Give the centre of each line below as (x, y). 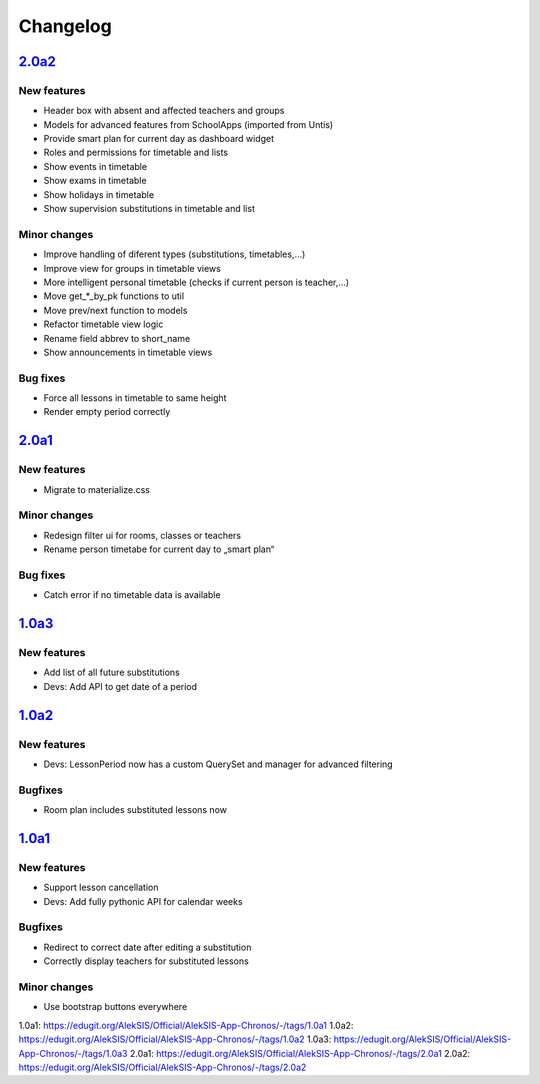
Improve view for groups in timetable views (132, 268)
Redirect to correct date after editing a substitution (147, 947)
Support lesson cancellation (101, 887)
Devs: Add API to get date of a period (120, 686)
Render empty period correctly (107, 412)
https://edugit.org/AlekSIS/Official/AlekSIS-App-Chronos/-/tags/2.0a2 (162, 1067)
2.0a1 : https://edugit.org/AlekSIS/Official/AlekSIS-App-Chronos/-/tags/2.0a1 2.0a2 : (300, 1053)
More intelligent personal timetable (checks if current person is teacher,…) (196, 282)
